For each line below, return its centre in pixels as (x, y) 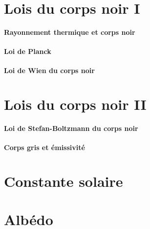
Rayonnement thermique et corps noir (70, 32)
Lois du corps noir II (75, 104)
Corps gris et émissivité (44, 147)
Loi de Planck (28, 51)
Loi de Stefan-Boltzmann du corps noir (71, 128)
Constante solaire (64, 181)
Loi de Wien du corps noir (49, 70)
